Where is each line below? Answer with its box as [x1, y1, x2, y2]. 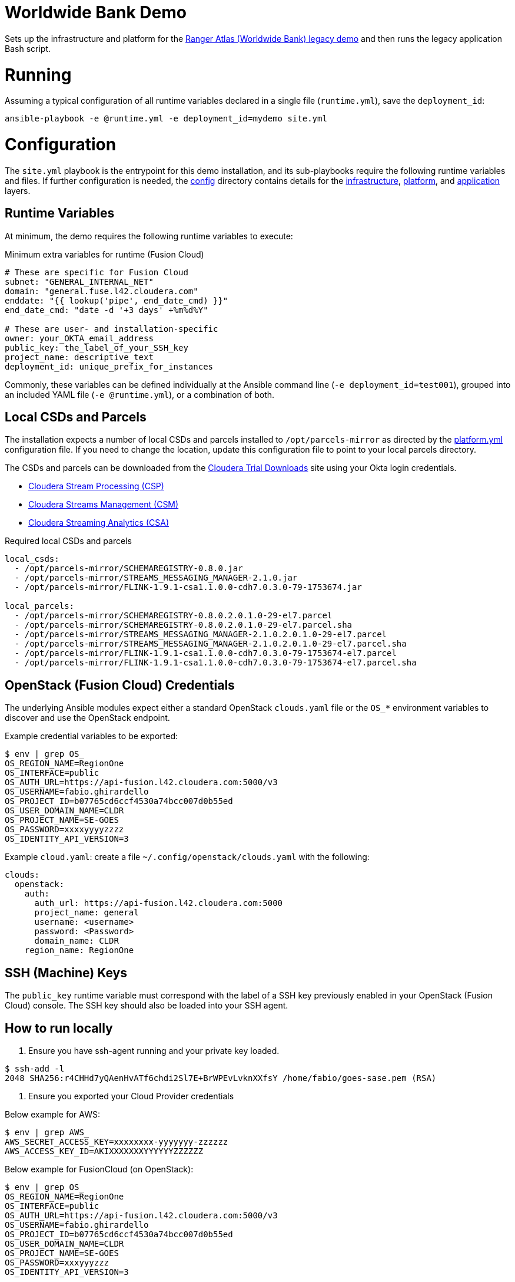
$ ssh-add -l [5, 1063, 65, 1073]
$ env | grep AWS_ [5, 1127, 89, 1137]
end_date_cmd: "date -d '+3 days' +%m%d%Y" [5, 305, 208, 315]
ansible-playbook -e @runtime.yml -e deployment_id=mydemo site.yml [5, 114, 327, 124]
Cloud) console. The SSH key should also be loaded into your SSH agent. [5, 1000, 288, 1011]
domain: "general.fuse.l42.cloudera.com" [5, 286, 198, 296]
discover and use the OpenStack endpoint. [5, 713, 170, 723]
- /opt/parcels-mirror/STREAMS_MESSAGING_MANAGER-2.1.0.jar [14, 573, 298, 583]
